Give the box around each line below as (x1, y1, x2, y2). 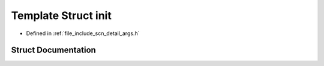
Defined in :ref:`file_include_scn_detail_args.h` (26, 30, 140, 37)
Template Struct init (11, 9, 112, 22)
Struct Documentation (11, 45, 96, 55)
